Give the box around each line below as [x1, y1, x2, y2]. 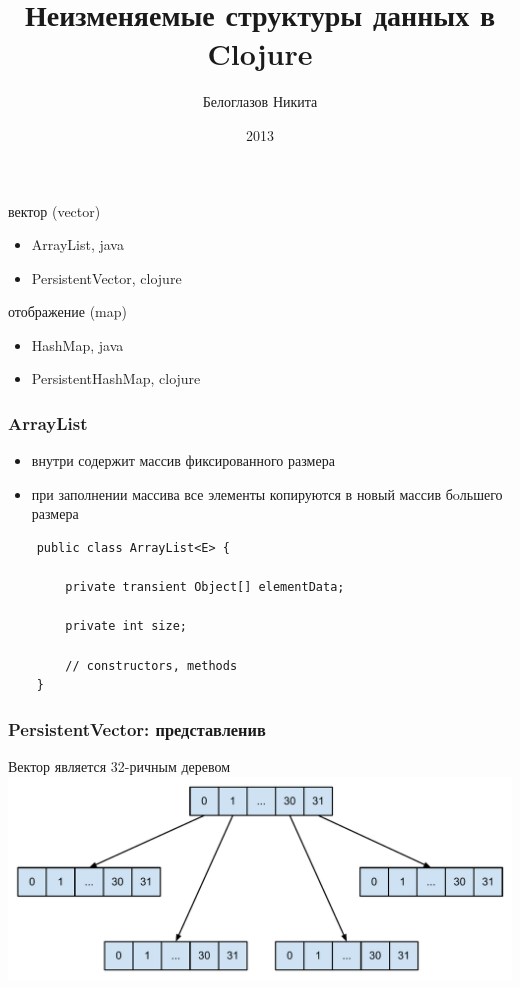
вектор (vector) [8, 200, 101, 221]
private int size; [65, 619, 187, 634]
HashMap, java [31, 334, 124, 355]
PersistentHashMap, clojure [31, 368, 201, 389]
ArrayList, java [31, 234, 124, 255]
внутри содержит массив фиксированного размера [31, 450, 335, 471]
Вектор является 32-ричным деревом [8, 756, 231, 777]
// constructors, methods [65, 658, 238, 673]
